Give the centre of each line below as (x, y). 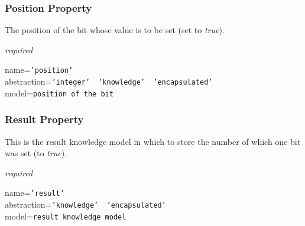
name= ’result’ (35, 193)
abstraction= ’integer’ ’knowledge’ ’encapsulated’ (109, 81)
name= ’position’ (39, 70)
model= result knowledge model (66, 216)
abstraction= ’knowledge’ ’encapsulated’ (85, 204)
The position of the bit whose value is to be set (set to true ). (115, 30)
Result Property (44, 119)
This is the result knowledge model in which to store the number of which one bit (153, 141)
